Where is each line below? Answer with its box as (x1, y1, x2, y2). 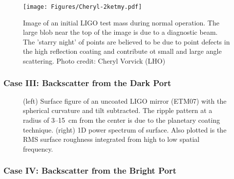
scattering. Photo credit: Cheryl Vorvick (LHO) (23, 56, 166, 66)
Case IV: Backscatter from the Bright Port (3, 164, 176, 177)
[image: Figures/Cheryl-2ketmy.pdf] (23, 3, 142, 10)
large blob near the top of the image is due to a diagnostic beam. (23, 27, 218, 37)
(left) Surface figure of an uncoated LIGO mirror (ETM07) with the (23, 95, 227, 106)
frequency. (23, 143, 53, 154)
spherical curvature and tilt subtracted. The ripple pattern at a (23, 105, 213, 115)
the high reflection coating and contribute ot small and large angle (23, 46, 222, 56)
